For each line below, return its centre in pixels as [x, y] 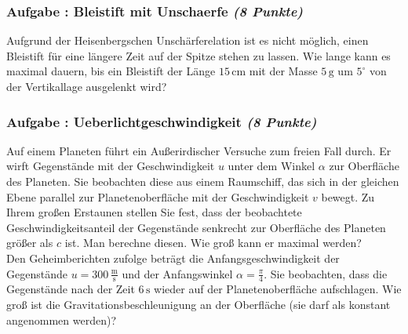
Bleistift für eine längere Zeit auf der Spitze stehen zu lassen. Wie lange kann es [199, 55]
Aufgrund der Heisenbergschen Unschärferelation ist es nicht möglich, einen [188, 40]
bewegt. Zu [348, 196]
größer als [30, 243]
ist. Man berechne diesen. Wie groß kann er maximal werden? [213, 243]
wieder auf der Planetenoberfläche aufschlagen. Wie [278, 289]
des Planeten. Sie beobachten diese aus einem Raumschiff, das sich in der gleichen [203, 181]
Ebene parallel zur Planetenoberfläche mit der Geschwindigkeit [158, 196]
